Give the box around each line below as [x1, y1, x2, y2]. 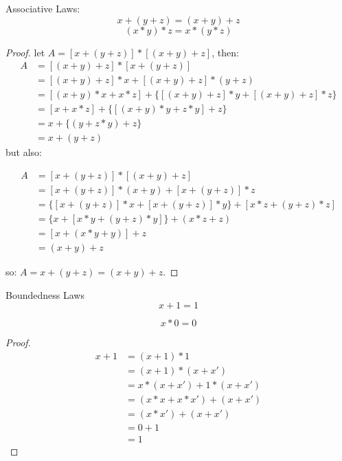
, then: [212, 45, 239, 59]
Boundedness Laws [5, 287, 84, 302]
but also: [5, 145, 42, 159]
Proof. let [5, 45, 45, 59]
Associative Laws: [5, 1, 80, 15]
